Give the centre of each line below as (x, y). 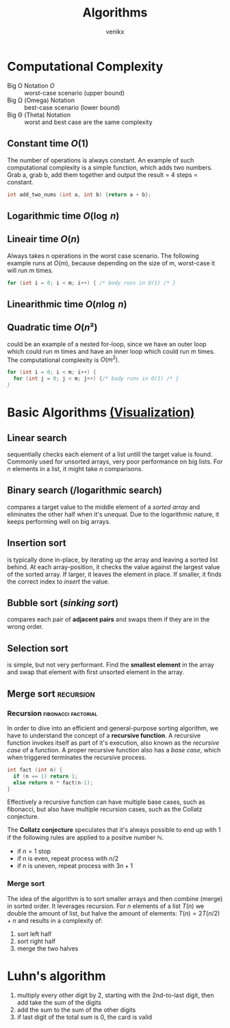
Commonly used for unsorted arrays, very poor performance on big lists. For (115, 462)
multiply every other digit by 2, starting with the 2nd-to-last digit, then (115, 995)
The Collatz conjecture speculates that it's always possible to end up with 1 (114, 830)
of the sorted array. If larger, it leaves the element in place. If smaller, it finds (114, 574)
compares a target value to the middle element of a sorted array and (104, 507)
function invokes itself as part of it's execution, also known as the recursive (113, 743)
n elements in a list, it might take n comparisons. (75, 468)
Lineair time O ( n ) (43, 239)
